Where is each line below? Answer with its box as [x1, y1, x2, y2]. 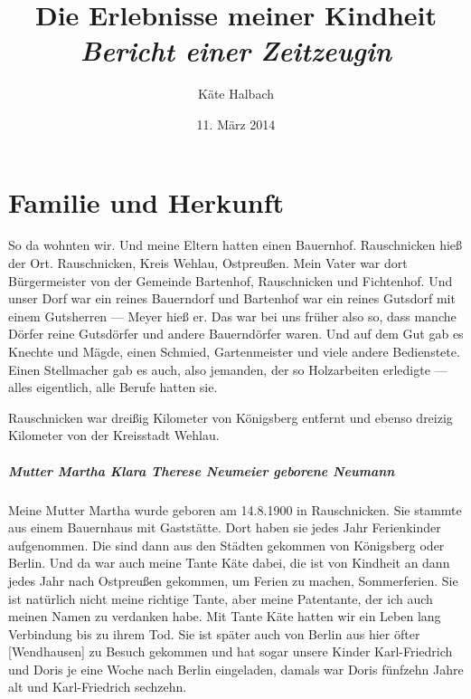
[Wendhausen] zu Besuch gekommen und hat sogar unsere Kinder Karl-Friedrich [8, 642, 453, 661]
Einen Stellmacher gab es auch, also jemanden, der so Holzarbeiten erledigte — [8, 359, 447, 378]
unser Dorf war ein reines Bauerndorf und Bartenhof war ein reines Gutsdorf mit [8, 289, 456, 308]
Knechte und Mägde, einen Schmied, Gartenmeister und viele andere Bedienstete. [8, 342, 460, 360]
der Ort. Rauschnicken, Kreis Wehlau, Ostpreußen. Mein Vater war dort [8, 254, 408, 273]
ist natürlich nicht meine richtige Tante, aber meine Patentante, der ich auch [8, 589, 433, 608]
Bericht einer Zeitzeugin [80, 32, 391, 70]
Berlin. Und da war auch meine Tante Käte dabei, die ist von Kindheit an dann [8, 553, 450, 572]
